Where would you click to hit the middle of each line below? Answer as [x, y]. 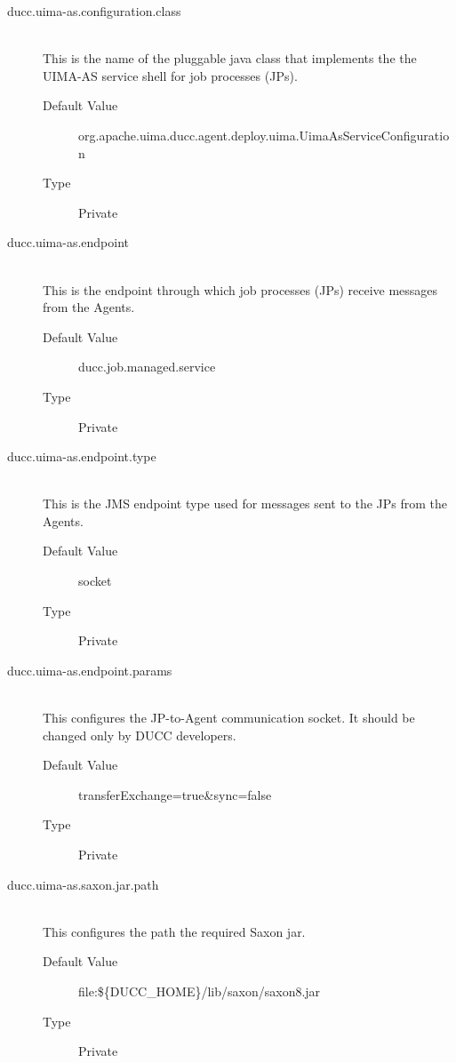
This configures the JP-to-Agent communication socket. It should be [229, 718]
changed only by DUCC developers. [140, 735]
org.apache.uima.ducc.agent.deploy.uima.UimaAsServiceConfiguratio [264, 135]
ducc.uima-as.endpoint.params [90, 670]
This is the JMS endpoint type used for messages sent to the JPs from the [245, 504]
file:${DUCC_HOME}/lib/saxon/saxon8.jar [200, 991]
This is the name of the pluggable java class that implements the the [230, 58]
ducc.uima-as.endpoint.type [82, 456]
